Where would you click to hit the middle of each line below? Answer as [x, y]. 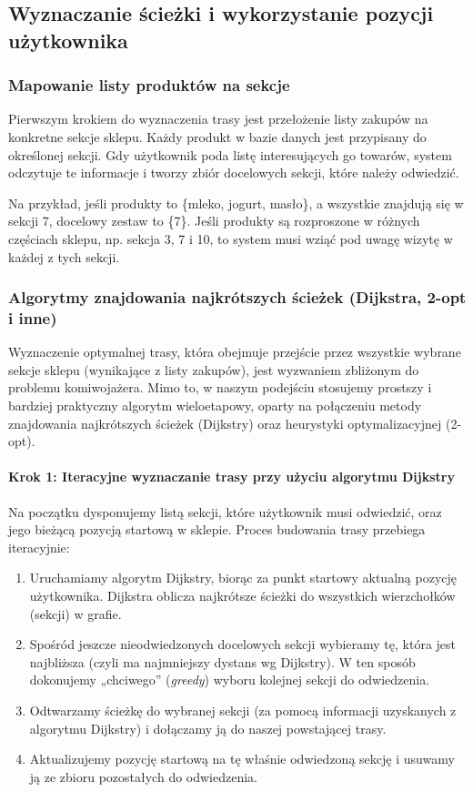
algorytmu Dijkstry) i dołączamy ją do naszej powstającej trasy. [208, 728]
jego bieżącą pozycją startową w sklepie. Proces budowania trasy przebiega [217, 529]
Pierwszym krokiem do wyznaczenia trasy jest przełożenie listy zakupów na [218, 119]
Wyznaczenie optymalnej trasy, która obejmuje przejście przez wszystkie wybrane [235, 352]
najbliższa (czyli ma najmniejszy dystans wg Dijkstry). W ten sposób [222, 661]
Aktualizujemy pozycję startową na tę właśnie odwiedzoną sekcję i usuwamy [242, 759]
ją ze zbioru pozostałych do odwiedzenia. [144, 776]
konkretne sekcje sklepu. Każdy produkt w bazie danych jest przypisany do [217, 136]
